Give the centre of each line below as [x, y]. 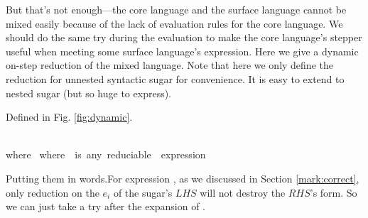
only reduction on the [53, 192]
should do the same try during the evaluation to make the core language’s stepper [184, 37]
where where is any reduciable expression [106, 154]
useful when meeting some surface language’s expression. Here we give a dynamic [182, 51]
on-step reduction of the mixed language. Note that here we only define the [169, 65]
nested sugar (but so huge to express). [89, 93]
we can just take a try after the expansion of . [105, 206]
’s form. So [334, 192]
